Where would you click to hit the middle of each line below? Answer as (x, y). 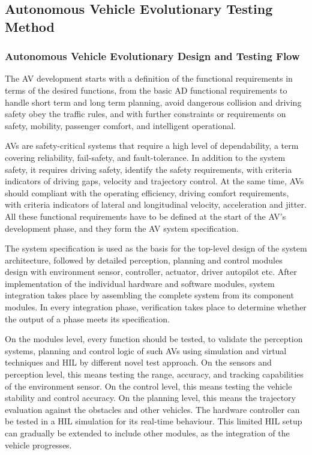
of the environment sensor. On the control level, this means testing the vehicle (148, 386)
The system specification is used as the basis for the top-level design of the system (156, 248)
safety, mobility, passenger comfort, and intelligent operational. (120, 125)
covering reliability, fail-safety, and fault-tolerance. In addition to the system (145, 157)
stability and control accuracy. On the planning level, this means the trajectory (150, 398)
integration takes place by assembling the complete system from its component (149, 295)
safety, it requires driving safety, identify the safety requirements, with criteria (148, 169)
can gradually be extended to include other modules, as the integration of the (147, 433)
